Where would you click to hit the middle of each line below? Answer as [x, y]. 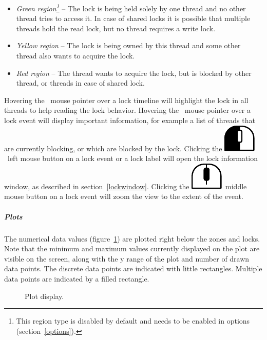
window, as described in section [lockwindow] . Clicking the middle [126, 186]
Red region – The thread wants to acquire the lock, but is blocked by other [134, 73]
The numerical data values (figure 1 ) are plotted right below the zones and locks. [132, 238]
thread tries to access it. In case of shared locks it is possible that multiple [133, 18]
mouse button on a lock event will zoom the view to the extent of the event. [124, 196]
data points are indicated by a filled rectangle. [77, 278]
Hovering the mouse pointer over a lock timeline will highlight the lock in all [126, 100]
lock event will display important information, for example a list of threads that [130, 120]
